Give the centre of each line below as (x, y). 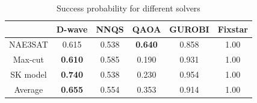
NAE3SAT (29, 44)
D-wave (72, 29)
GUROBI (189, 29)
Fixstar (233, 29)
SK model (29, 74)
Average (29, 89)
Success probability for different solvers (128, 8)
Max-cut (29, 59)
